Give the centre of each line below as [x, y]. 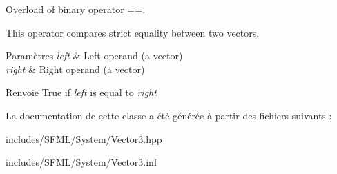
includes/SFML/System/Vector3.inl [81, 162]
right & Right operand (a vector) [75, 69]
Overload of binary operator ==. [76, 9]
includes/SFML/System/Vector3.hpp [84, 138]
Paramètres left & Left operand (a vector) [94, 56]
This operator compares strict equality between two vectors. [133, 32]
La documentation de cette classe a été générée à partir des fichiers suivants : [169, 115]
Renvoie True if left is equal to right [81, 92]
